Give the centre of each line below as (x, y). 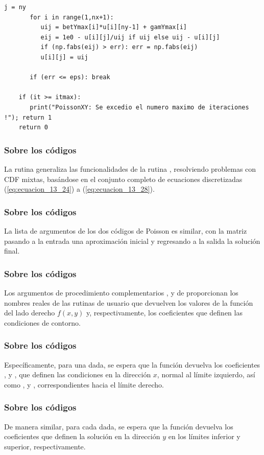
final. (12, 251)
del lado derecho (30, 313)
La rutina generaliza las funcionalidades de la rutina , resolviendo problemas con (130, 168)
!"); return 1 (28, 117)
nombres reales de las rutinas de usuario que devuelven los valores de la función (129, 302)
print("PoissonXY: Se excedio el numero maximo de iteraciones (139, 107)
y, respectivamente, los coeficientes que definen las (164, 313)
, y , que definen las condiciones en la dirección (78, 374)
